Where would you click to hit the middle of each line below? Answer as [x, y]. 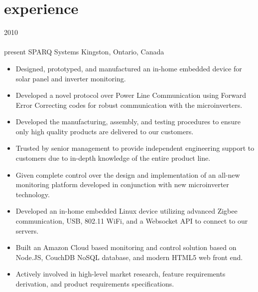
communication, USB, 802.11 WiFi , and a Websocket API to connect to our [132, 221]
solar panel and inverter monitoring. [71, 78]
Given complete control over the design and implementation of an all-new [128, 174]
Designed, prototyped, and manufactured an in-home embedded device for [129, 68]
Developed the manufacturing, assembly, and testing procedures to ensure [128, 122]
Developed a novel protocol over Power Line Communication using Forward [131, 95]
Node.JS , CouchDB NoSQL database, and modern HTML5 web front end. [129, 257]
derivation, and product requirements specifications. [95, 284]
